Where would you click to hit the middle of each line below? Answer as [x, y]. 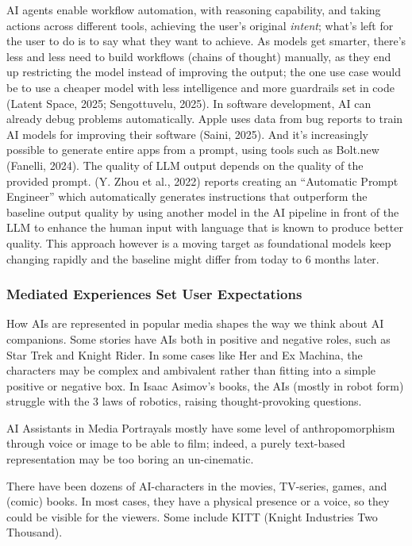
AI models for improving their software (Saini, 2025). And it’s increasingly [187, 134]
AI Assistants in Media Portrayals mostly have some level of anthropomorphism [201, 427]
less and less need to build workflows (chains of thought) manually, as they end [199, 56]
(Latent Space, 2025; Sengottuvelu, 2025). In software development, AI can [189, 103]
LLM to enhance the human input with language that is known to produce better [205, 227]
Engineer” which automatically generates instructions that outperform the [187, 196]
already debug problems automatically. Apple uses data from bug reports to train [205, 119]
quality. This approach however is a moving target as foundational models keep [199, 242]
